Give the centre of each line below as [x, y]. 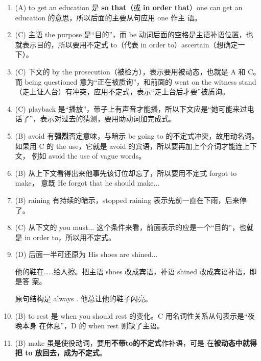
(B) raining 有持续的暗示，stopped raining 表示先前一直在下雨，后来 [127, 200]
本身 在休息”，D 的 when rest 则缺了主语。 [93, 326]
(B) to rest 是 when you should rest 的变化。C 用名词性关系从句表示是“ [131, 315]
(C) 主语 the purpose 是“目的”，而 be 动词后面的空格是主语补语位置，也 [134, 34]
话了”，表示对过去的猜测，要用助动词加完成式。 [96, 119]
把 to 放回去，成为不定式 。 [61, 353]
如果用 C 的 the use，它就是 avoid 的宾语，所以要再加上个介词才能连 [129, 146]
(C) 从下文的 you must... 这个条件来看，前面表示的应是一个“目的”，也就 [134, 227]
